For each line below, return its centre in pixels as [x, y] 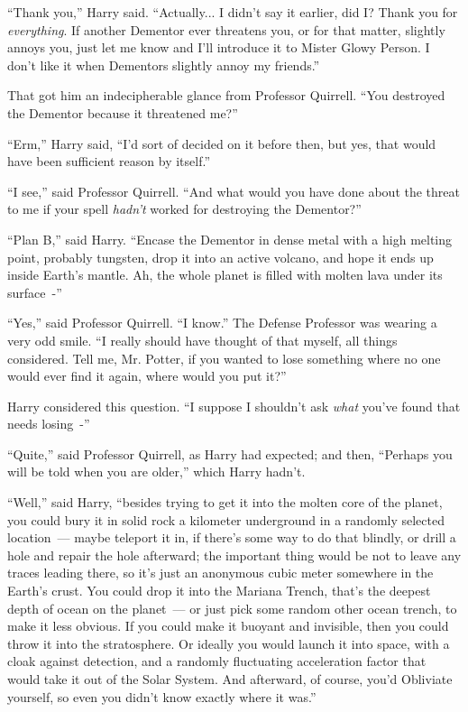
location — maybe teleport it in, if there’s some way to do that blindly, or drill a [232, 537]
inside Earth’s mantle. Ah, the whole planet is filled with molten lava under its [225, 275]
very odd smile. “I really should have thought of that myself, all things [202, 340]
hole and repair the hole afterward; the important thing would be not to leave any [234, 555]
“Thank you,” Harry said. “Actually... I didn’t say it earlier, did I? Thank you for [233, 12]
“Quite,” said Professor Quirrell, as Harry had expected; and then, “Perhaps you [230, 453]
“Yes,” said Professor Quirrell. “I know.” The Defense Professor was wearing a [222, 323]
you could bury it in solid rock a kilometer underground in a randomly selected [226, 519]
